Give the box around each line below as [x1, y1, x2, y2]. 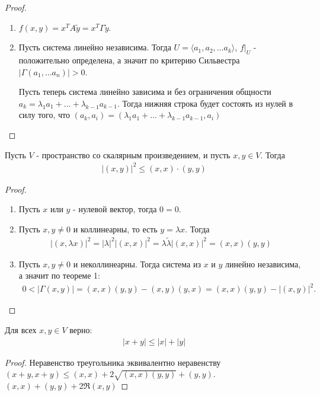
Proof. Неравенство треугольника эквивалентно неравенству [5, 356, 221, 368]
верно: [69, 324, 92, 336]
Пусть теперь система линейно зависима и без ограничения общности [18, 85, 271, 98]
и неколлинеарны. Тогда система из [73, 257, 201, 270]
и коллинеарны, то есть [73, 222, 158, 235]
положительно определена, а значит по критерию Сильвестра [18, 53, 240, 66]
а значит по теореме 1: [18, 269, 100, 282]
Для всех [5, 324, 37, 336]
